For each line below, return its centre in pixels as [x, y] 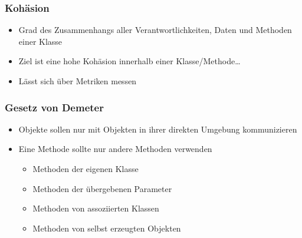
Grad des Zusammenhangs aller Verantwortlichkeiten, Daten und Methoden [155, 30]
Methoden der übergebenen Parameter [102, 188]
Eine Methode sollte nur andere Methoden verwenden [115, 149]
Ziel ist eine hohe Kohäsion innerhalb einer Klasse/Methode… [129, 61]
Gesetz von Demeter [54, 107]
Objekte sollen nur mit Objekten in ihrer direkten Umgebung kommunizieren [158, 129]
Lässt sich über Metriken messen [78, 81]
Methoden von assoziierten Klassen [96, 208]
